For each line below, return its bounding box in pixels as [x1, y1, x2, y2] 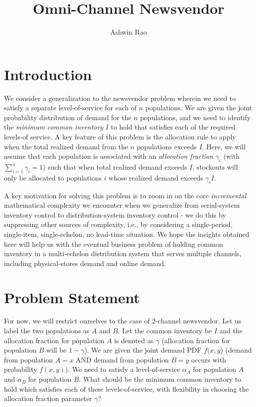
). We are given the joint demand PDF [84, 345, 202, 355]
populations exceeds [136, 141, 197, 151]
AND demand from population [76, 354, 169, 364]
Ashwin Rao [110, 27, 147, 37]
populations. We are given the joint [145, 102, 253, 113]
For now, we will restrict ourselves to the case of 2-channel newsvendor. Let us [4, 316, 242, 326]
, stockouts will [192, 162, 238, 172]
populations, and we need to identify [140, 112, 251, 122]
